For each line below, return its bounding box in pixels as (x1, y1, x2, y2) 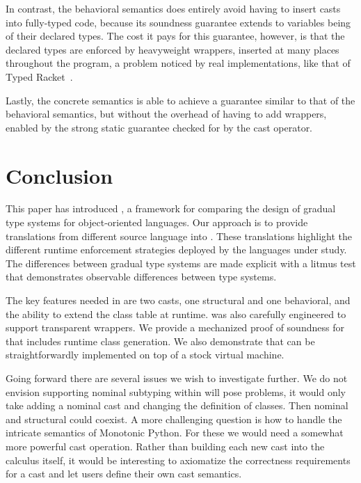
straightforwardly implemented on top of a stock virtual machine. (6, 347, 284, 362)
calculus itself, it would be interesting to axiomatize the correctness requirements (6, 452, 351, 467)
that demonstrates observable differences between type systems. (6, 269, 277, 284)
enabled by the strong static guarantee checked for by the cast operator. (6, 120, 313, 134)
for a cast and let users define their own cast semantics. (6, 466, 242, 481)
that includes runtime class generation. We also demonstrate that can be (6, 333, 315, 348)
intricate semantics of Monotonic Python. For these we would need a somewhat (6, 425, 344, 440)
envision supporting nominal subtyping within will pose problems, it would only (6, 384, 346, 399)
